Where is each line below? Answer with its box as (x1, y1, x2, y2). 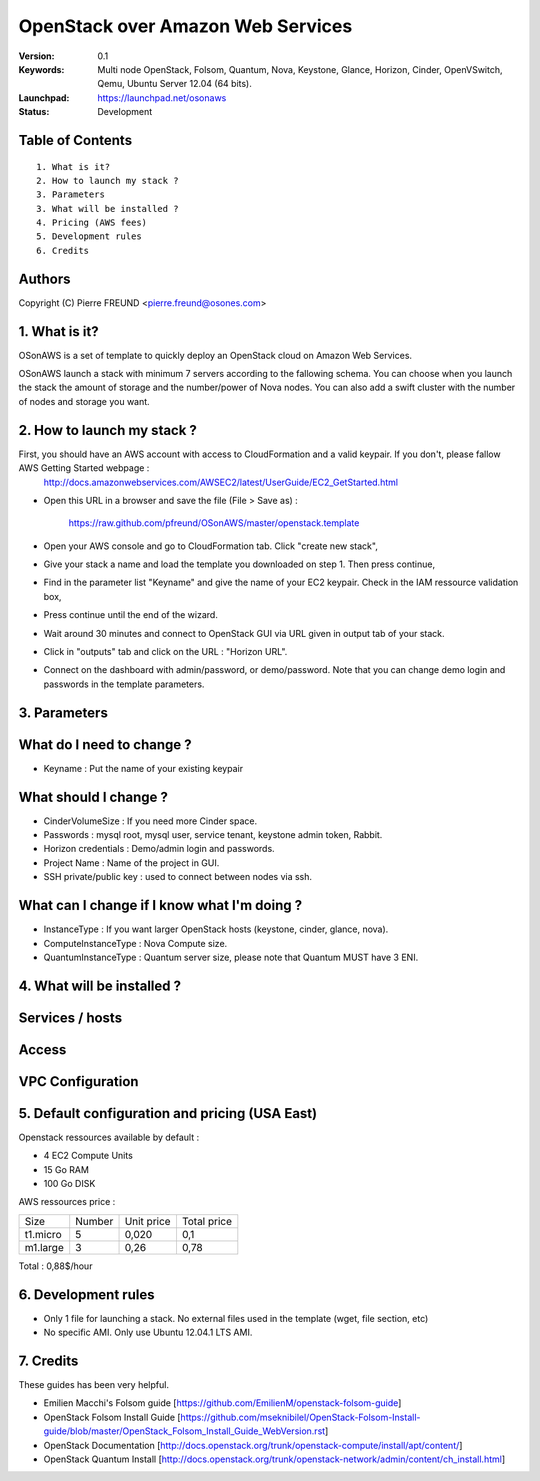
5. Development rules (36, 231, 142, 242)
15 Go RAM (43, 1163, 90, 1175)
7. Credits (18, 1352, 79, 1369)
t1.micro (24, 1227, 62, 1241)
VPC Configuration (18, 1073, 139, 1090)
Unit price (124, 1214, 171, 1228)
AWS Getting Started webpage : (18, 462, 150, 474)
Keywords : (18, 63, 65, 75)
